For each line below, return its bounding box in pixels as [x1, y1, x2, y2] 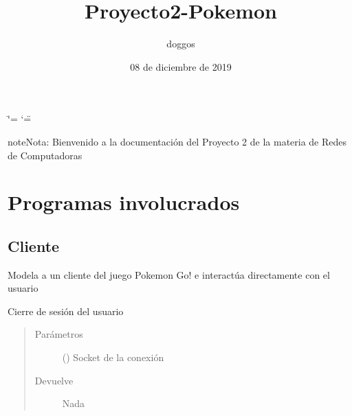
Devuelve [34, 373, 74, 387]
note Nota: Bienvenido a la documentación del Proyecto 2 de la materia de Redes [8, 134, 347, 148]
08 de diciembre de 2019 [130, 59, 232, 73]
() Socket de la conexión [62, 350, 164, 365]
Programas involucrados [8, 188, 240, 216]
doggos [166, 36, 195, 51]
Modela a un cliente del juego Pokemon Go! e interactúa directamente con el [8, 267, 330, 281]
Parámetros [34, 327, 83, 341]
